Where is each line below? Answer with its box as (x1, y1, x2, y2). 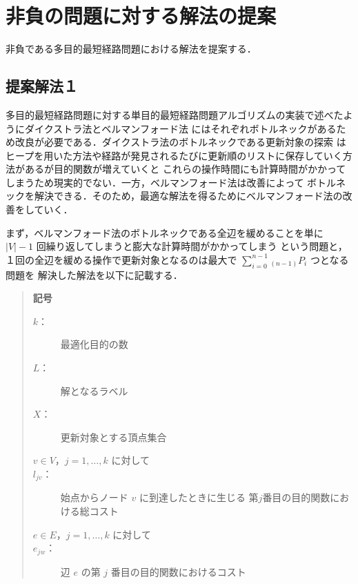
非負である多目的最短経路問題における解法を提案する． (6, 41, 257, 56)
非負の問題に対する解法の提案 (6, 1, 277, 30)
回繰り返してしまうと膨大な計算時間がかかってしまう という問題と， (36, 239, 348, 253)
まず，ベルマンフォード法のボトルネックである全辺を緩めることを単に (6, 225, 324, 240)
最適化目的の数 (60, 337, 128, 351)
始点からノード (60, 490, 128, 505)
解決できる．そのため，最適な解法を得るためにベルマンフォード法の (34, 188, 343, 203)
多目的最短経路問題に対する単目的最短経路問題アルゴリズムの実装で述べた (6, 107, 344, 121)
